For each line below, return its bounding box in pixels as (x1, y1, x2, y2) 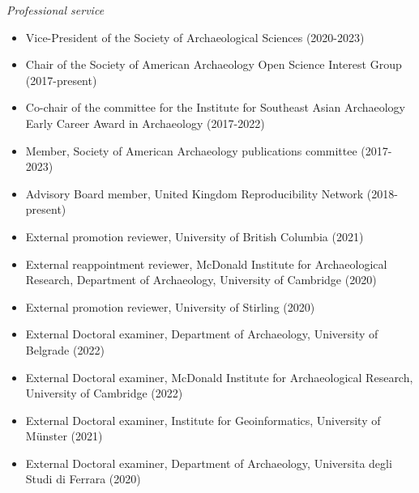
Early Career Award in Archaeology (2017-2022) (25, 114, 265, 131)
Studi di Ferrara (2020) (25, 470, 141, 487)
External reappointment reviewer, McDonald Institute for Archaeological (25, 255, 387, 272)
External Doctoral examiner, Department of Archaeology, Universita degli (25, 454, 392, 471)
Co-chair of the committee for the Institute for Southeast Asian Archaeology (25, 99, 405, 116)
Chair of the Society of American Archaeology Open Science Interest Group (25, 56, 402, 73)
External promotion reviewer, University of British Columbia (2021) (25, 227, 364, 244)
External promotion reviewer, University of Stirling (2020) (25, 298, 315, 315)
